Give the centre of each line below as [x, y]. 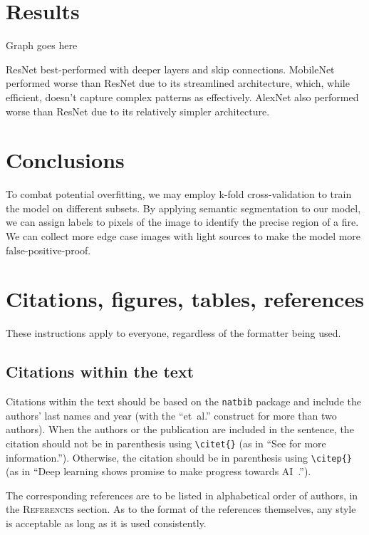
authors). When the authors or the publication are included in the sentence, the [180, 429]
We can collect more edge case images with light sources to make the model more [183, 236]
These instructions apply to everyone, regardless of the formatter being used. [173, 333]
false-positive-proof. [48, 250]
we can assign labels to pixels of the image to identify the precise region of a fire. [182, 222]
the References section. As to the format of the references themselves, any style [181, 509]
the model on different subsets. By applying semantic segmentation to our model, [183, 208]
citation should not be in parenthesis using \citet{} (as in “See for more [166, 443]
